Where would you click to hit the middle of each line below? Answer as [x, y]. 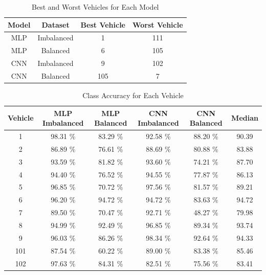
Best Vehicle [103, 24]
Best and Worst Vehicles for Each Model [95, 7]
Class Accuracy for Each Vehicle [133, 95]
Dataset [56, 24]
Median [245, 118]
